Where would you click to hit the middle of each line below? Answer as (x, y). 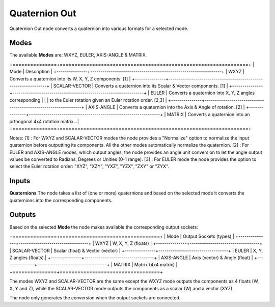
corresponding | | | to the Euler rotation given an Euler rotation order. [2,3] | (88, 100)
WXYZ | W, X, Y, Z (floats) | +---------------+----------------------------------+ (179, 243)
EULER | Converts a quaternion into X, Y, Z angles (202, 93)
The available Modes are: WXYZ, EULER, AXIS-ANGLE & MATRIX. (78, 55)
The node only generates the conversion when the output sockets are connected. (95, 298)
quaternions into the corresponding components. (61, 200)
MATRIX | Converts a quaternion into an (208, 114)
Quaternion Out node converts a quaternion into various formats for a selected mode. (99, 29)
